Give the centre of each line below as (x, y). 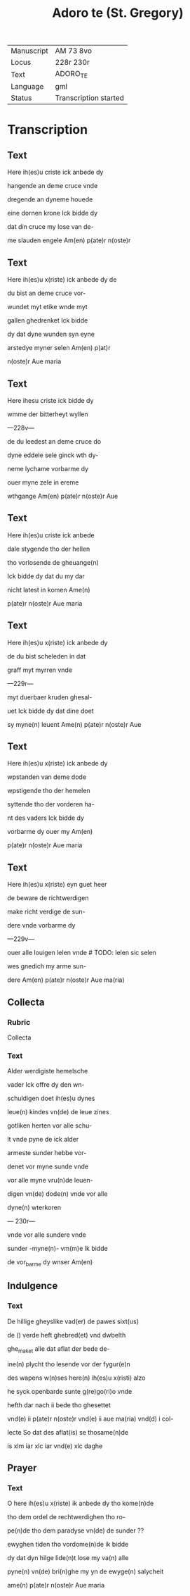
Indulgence (33, 1286)
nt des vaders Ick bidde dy (46, 818)
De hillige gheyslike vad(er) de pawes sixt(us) (73, 1321)
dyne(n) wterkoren (34, 1208)
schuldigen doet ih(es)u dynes (51, 1098)
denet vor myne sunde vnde (48, 1166)
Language (27, 87)
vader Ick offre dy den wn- (46, 1085)
